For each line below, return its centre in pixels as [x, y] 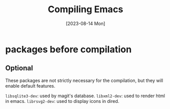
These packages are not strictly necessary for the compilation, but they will [84, 80]
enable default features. [30, 86]
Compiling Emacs [86, 9]
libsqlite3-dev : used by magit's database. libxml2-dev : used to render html [85, 96]
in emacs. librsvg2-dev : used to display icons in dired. [62, 101]
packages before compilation [68, 49]
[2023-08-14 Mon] [86, 23]
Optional [19, 68]
